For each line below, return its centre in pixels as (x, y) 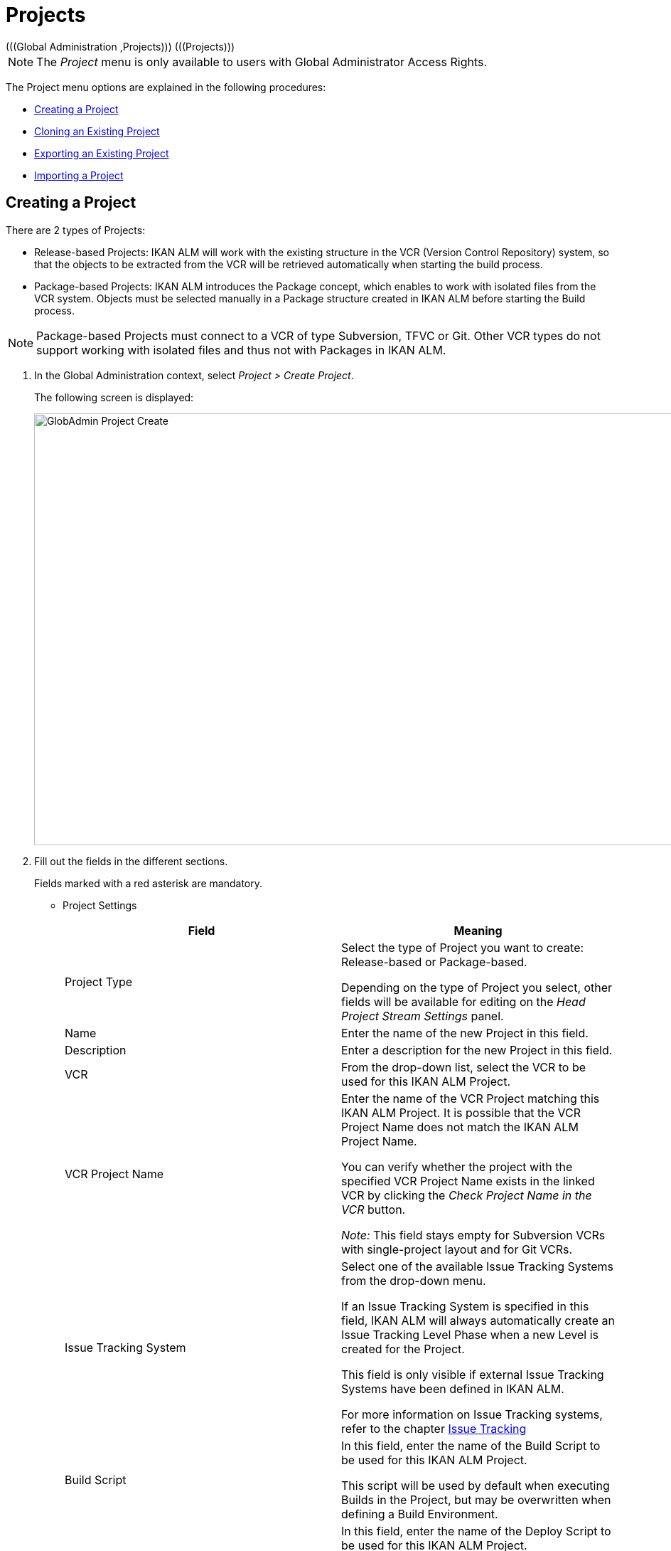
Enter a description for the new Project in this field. (477, 1050)
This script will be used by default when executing (476, 1485)
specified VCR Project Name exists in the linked (468, 1181)
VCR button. (374, 1209)
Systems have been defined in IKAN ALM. (453, 1388)
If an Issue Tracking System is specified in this (465, 1306)
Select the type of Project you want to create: (463, 947)
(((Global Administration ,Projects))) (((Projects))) (120, 46)
